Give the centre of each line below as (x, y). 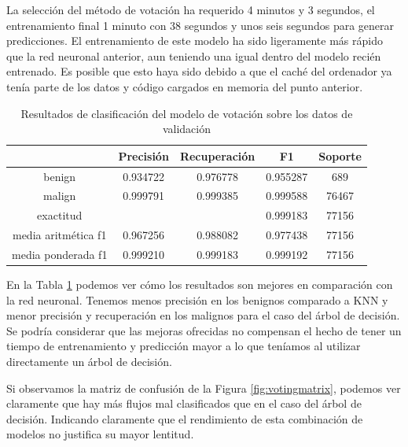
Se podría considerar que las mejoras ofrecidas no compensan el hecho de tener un (204, 330)
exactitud (60, 215)
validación (186, 129)
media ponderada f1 (60, 254)
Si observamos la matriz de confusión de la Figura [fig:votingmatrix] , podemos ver (204, 388)
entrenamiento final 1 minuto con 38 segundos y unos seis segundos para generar (200, 25)
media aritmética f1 (59, 235)
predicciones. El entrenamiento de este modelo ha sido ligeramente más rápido (195, 41)
